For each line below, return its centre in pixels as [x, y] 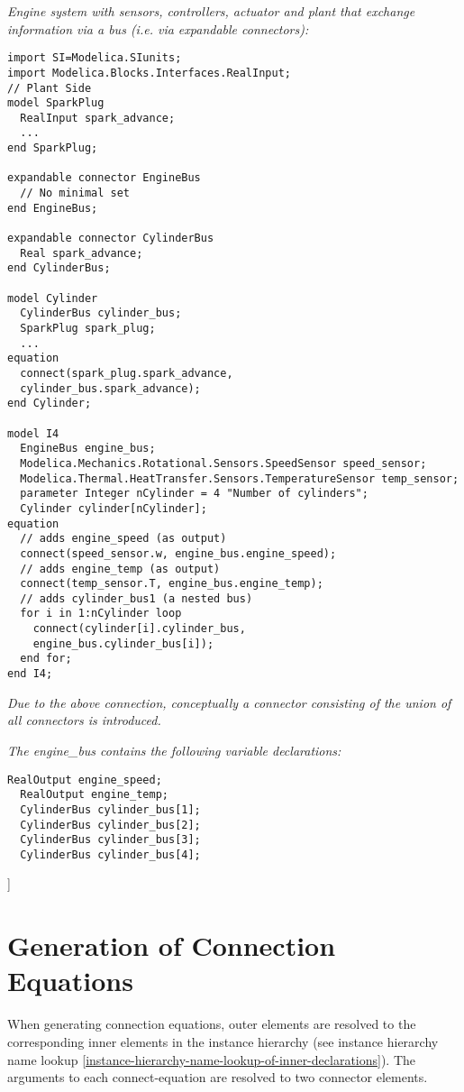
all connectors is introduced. [84, 720]
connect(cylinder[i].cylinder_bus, [139, 629]
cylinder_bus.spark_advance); [110, 388]
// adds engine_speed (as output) [123, 539]
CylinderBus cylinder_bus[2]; [110, 825]
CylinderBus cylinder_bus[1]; [110, 809]
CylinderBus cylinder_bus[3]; [110, 840]
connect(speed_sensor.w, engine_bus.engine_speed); [178, 553]
